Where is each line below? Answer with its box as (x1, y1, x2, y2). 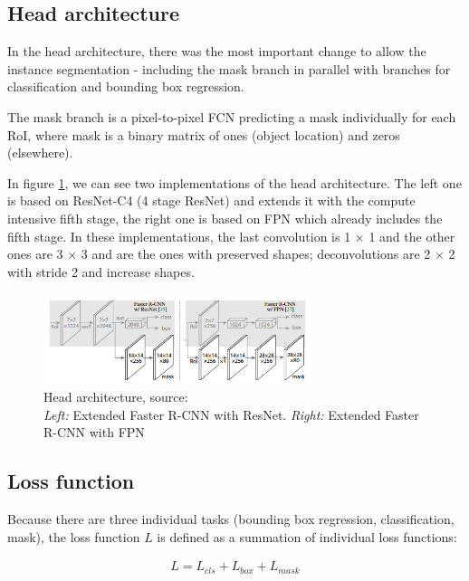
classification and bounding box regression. (7, 77, 244, 96)
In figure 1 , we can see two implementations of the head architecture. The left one (7, 173, 462, 192)
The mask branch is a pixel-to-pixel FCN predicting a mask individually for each (7, 107, 456, 126)
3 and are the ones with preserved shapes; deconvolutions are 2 (81, 244, 431, 263)
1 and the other (368, 226, 455, 245)
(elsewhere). (7, 143, 73, 162)
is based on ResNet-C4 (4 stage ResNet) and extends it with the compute (7, 191, 416, 210)
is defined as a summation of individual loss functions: (157, 527, 457, 546)
